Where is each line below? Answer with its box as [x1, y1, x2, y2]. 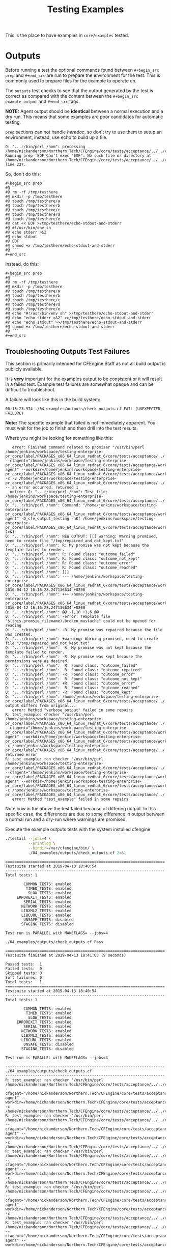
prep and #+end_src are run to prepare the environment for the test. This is [5, 72, 160, 78]
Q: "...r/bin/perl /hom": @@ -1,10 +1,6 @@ [5, 609, 99, 614]
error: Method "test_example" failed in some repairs [12, 797, 129, 802]
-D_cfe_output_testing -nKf [21, 516, 81, 521]
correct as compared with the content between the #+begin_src [5, 93, 138, 99]
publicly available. [5, 365, 43, 372]
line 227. [5, 162, 26, 167]
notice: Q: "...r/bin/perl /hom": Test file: [10, 489, 108, 494]
